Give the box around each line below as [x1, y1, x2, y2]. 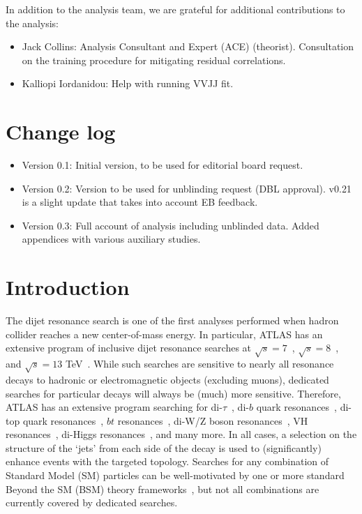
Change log [6, 117, 116, 146]
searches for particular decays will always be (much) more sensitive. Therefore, [6, 386, 341, 400]
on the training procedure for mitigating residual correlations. [22, 52, 286, 67]
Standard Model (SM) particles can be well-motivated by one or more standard [6, 468, 345, 483]
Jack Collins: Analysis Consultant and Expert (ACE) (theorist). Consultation [22, 39, 354, 54]
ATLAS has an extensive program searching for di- [6, 400, 223, 414]
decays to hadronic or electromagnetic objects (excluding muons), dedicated [6, 372, 329, 386]
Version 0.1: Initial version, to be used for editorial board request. [22, 158, 303, 172]
